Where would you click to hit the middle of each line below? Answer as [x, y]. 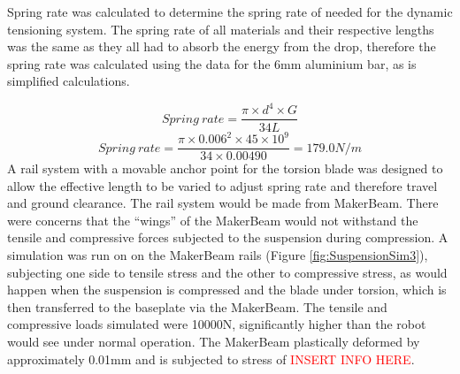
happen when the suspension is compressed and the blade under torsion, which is [227, 290]
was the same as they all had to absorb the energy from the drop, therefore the [222, 46]
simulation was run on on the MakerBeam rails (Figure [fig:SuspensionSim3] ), [218, 255]
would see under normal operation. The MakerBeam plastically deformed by [214, 342]
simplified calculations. [69, 81]
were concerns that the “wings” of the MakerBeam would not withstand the [213, 220]
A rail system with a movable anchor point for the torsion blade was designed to [225, 168]
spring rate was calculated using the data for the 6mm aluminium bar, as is [212, 63]
